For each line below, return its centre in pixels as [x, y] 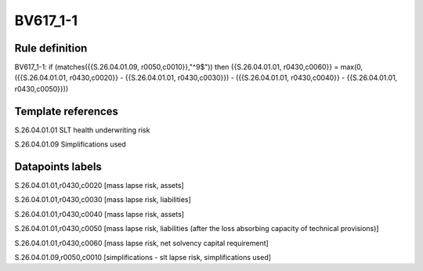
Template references [67, 111]
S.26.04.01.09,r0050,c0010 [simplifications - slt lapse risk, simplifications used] [143, 257]
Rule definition [51, 48]
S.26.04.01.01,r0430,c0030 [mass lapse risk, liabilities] [103, 200]
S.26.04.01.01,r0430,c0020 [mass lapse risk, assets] [99, 186]
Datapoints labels [58, 166]
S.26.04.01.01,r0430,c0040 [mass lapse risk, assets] [99, 214]
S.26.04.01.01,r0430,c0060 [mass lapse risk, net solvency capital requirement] [142, 243]
